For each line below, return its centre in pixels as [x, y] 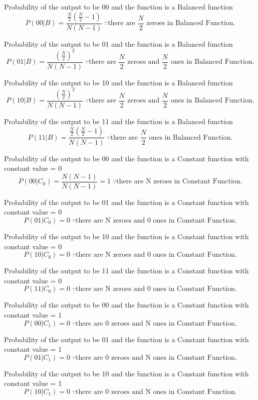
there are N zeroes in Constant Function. [179, 182]
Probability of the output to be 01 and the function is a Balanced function [118, 43]
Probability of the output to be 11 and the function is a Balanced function [118, 121]
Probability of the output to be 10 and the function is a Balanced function [118, 82]
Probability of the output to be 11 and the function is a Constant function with [126, 271]
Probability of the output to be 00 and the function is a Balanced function [118, 7]
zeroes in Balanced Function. [191, 23]
